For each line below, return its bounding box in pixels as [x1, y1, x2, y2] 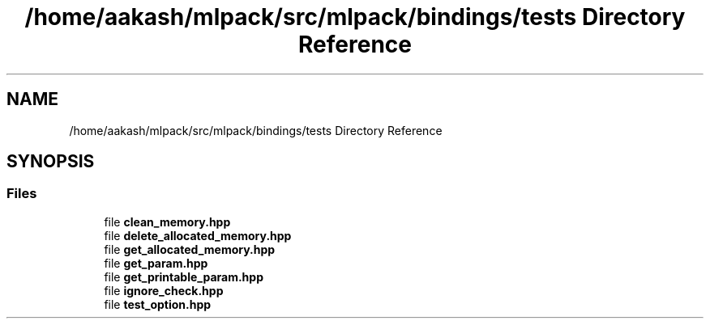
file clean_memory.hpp [104, 214, 231, 229]
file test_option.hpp [104, 297, 212, 311]
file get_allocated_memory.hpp [104, 242, 276, 256]
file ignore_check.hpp [104, 283, 224, 298]
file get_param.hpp [104, 255, 208, 270]
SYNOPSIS [6, 151, 95, 172]
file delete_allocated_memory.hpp [104, 228, 292, 243]
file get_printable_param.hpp [104, 269, 263, 284]
